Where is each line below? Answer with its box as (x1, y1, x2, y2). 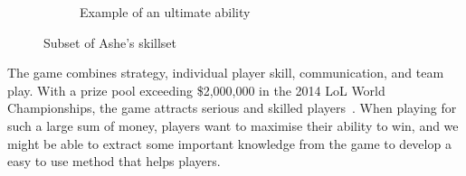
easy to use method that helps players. (7, 152, 221, 171)
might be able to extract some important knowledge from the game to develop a (7, 134, 452, 153)
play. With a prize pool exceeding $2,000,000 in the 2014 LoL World (7, 80, 385, 99)
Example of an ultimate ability (80, 3, 251, 21)
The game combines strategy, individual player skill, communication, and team (7, 63, 444, 82)
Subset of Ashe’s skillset (43, 32, 176, 51)
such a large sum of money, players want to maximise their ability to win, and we (7, 116, 459, 134)
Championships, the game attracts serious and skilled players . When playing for (7, 98, 457, 117)
